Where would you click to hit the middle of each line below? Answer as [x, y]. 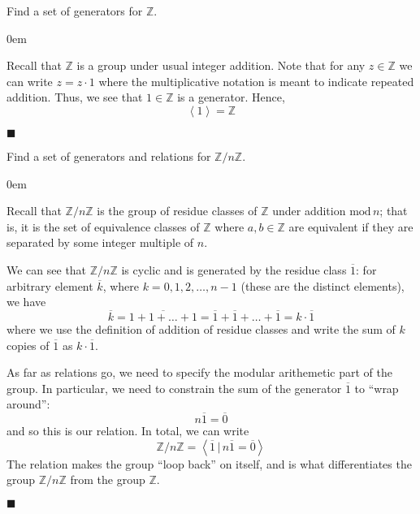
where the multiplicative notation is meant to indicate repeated [256, 81]
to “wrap [377, 388]
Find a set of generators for [75, 11]
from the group [108, 479]
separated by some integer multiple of [100, 242]
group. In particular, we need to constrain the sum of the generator [174, 388]
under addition [309, 211]
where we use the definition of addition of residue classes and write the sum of [201, 328]
